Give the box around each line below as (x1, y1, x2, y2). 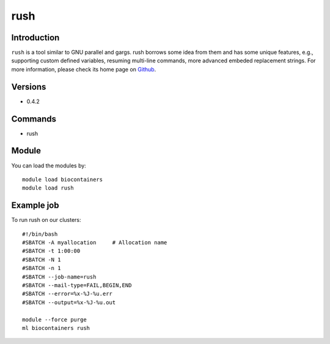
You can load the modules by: (11, 162, 87, 169)
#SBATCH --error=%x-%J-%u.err (22, 290, 113, 298)
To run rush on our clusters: (11, 216, 82, 224)
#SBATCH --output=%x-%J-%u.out (22, 299, 116, 306)
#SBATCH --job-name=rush (22, 273, 97, 280)
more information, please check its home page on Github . (11, 65, 156, 73)
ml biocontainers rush (22, 324, 90, 331)
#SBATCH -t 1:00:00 (22, 247, 81, 255)
